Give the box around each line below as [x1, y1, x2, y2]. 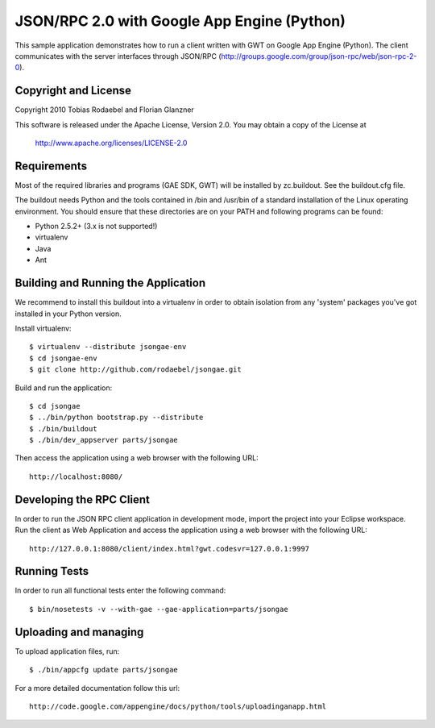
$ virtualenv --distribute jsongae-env [29, 343, 187, 352]
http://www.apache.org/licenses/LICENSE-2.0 [35, 138, 188, 148]
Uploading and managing [14, 625, 144, 639]
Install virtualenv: [14, 323, 72, 333]
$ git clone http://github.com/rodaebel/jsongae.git [29, 365, 242, 374]
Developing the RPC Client [14, 493, 151, 506]
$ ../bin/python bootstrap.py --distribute [29, 413, 204, 422]
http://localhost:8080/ [29, 472, 123, 481]
